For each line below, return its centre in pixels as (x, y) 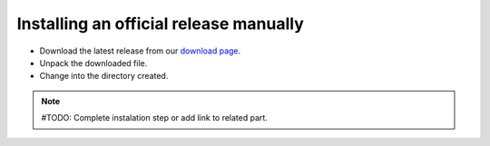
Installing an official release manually (160, 24)
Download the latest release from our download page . (140, 51)
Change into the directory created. (104, 76)
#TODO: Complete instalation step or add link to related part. (154, 118)
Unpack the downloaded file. (93, 63)
